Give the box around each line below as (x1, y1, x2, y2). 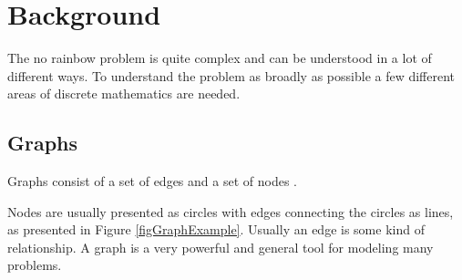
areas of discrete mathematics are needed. (7, 84, 241, 103)
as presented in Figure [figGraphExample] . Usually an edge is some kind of (7, 220, 425, 239)
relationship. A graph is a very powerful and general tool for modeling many (7, 237, 434, 256)
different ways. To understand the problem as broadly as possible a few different (7, 66, 456, 85)
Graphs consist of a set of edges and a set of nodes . (7, 171, 297, 191)
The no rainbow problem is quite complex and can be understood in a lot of (7, 48, 432, 67)
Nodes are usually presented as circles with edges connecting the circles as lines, (7, 202, 454, 221)
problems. (7, 255, 62, 275)
